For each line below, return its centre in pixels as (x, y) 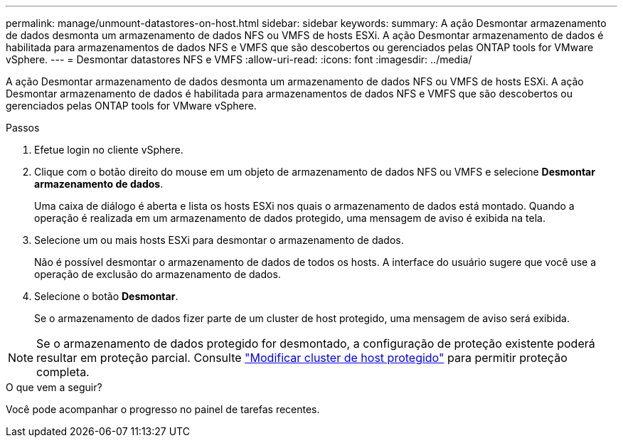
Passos (23, 128)
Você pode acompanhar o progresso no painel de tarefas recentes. (163, 409)
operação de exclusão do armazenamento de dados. (158, 274)
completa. (63, 372)
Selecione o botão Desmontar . (106, 296)
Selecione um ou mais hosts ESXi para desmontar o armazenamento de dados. (219, 240)
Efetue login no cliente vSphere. (109, 150)
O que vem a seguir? (54, 387)
